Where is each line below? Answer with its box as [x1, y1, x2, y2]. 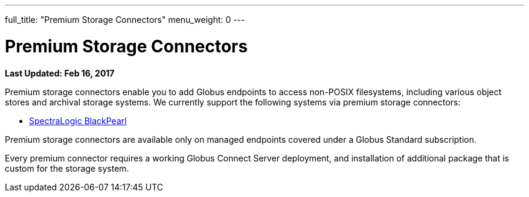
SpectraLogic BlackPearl [29, 115, 127, 126]
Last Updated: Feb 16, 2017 [5, 67, 115, 78]
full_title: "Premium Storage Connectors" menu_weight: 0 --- [5, 14, 245, 25]
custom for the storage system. [5, 163, 129, 174]
